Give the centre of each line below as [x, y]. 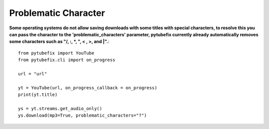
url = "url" [33, 74]
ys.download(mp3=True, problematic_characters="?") [82, 116]
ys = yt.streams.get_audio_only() [60, 108]
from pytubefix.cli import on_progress [67, 60]
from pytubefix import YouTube [56, 53]
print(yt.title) [38, 95]
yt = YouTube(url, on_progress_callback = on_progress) [88, 88]
